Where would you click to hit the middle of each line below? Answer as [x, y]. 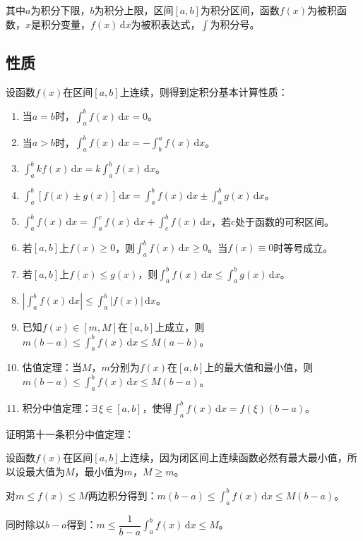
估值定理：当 [52, 367]
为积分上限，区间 [134, 10]
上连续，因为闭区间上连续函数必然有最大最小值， [233, 457]
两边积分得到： [123, 495]
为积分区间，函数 [240, 10]
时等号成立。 [303, 247]
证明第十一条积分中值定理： [70, 433]
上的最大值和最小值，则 [259, 367]
